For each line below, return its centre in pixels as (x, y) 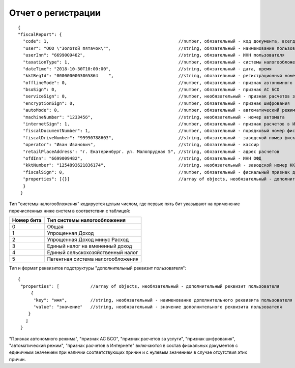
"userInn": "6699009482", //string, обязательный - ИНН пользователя (154, 55)
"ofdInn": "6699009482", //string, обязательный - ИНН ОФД (142, 158)
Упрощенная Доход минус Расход (88, 240)
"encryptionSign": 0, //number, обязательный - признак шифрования (156, 103)
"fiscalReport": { (40, 34)
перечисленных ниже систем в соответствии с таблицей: (70, 211)
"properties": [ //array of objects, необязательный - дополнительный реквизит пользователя (150, 286)
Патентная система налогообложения (93, 259)
